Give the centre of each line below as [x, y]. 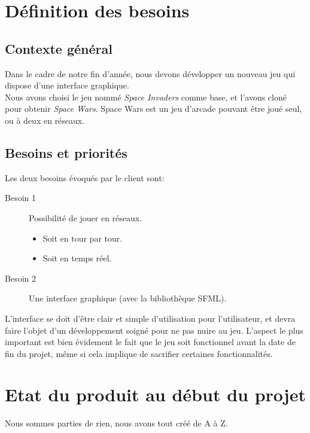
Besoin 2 [20, 278]
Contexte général [59, 48]
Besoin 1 [20, 198]
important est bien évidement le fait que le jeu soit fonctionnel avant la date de [150, 342]
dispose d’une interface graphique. [67, 85]
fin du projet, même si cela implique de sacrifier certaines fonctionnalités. [139, 353]
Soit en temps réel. [77, 258]
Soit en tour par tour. [83, 238]
